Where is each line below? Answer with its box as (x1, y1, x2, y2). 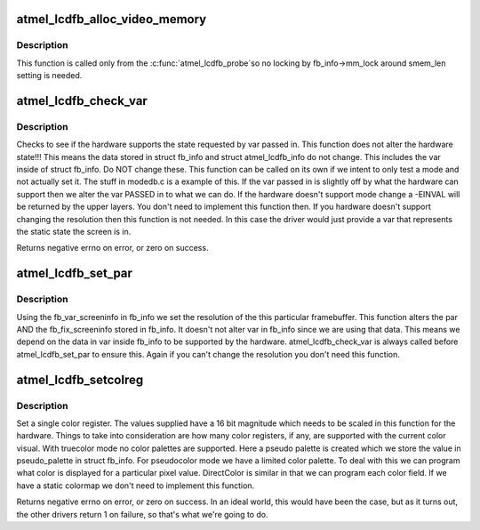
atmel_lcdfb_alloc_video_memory (16, 12, 207, 27)
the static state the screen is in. (16, 227, 132, 237)
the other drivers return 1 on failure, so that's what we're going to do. (16, 509, 268, 519)
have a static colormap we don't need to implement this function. (16, 480, 255, 491)
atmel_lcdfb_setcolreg (16, 372, 144, 387)
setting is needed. (16, 70, 83, 81)
